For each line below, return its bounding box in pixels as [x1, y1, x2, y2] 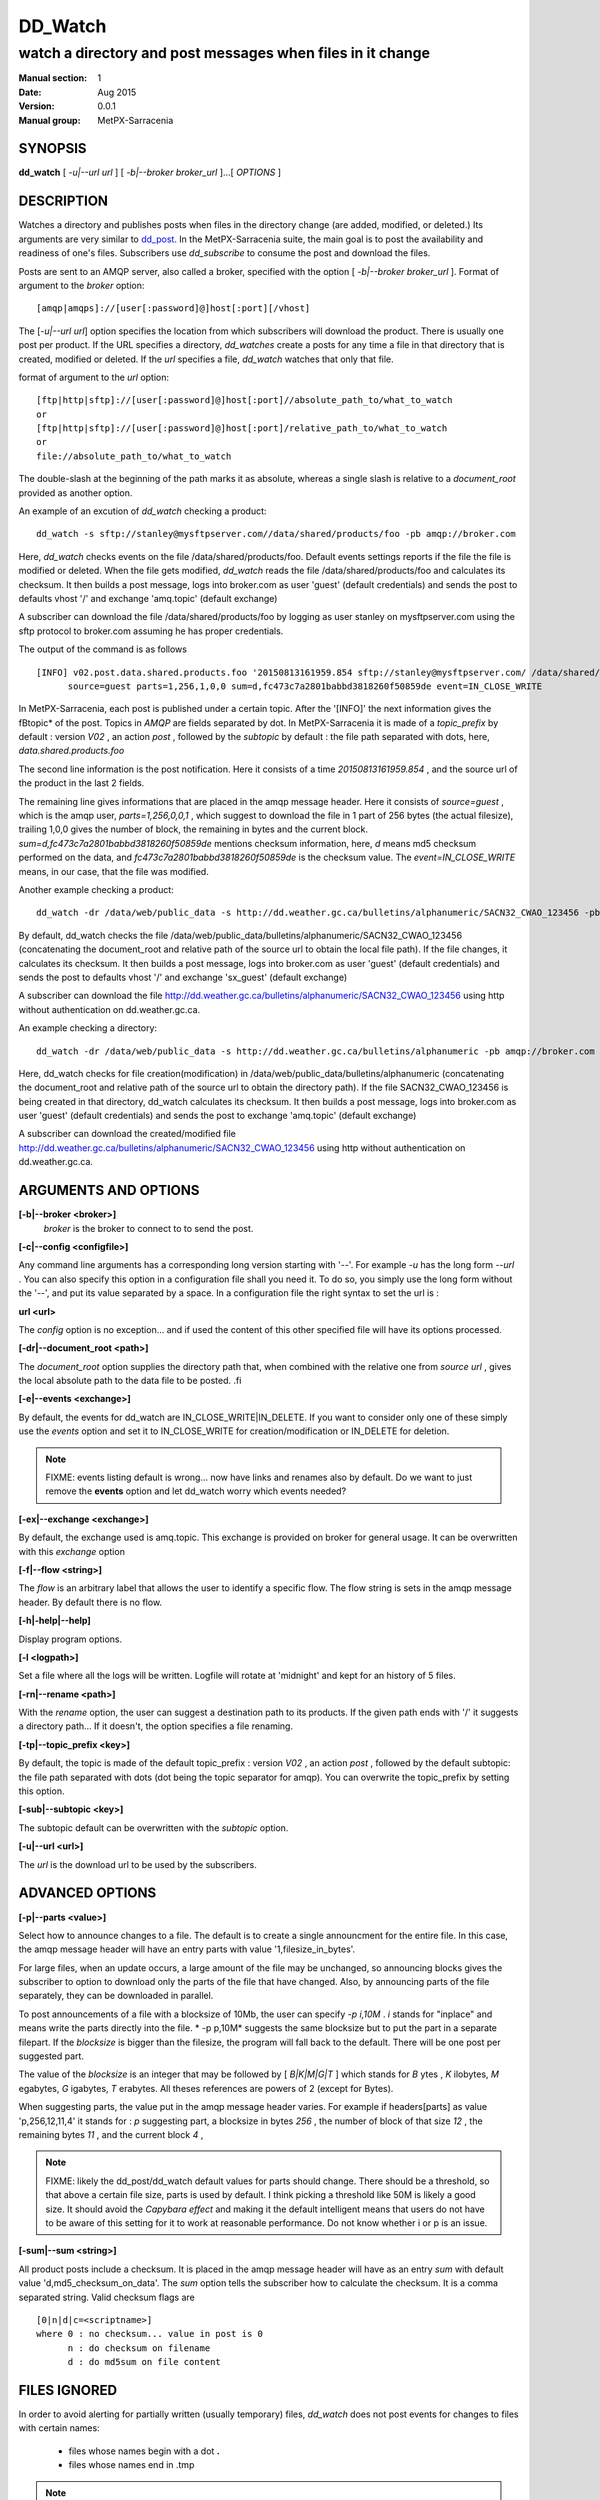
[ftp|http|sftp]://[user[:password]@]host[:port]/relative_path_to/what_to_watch [36, 423, 448, 434]
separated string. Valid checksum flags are [18, 2291, 195, 2303]
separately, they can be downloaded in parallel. [18, 1990, 214, 2002]
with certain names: [18, 2422, 100, 2434]
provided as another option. [18, 486, 133, 499]
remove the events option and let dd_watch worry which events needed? [45, 1485, 347, 1497]
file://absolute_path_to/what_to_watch [36, 450, 232, 462]
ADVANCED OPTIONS [18, 1885, 157, 1902]
